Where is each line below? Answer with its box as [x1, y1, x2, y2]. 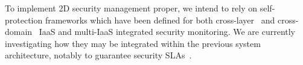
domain [5, 25, 33, 38]
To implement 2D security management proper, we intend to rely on [5, 2, 258, 14]
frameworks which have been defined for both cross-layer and [45, 13, 275, 26]
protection [5, 13, 43, 26]
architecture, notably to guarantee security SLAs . [5, 49, 192, 61]
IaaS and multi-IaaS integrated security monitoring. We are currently [39, 25, 296, 38]
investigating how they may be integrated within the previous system [5, 37, 261, 49]
